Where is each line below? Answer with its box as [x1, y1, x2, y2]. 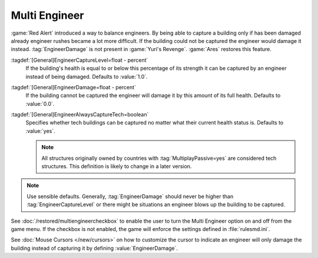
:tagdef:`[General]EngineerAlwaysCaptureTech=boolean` [11, 111, 149, 118]
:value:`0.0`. [25, 100, 55, 107]
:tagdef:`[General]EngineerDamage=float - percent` [11, 83, 137, 91]
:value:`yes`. [25, 127, 55, 135]
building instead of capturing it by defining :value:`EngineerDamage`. [11, 244, 178, 252]
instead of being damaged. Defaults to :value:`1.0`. [25, 73, 148, 80]
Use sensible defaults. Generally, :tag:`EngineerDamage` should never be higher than [26, 193, 234, 200]
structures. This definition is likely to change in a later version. [41, 163, 192, 170]
